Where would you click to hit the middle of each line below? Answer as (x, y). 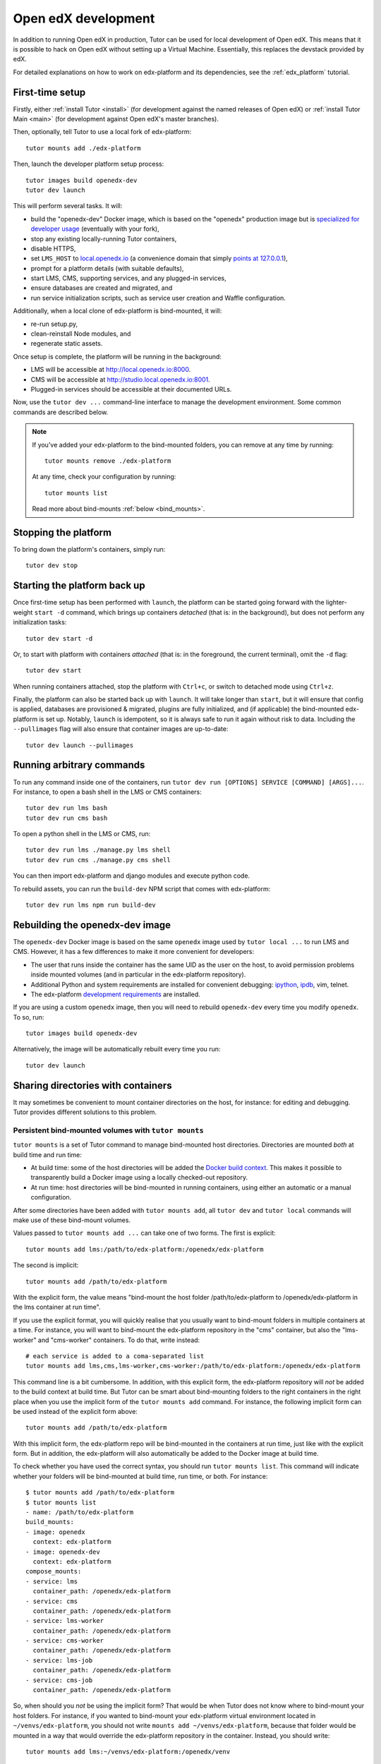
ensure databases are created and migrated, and (102, 288)
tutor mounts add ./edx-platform (83, 148)
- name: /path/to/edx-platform (80, 1512)
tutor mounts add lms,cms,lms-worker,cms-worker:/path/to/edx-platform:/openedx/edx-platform (193, 1366)
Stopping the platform (62, 532)
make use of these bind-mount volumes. (72, 1220)
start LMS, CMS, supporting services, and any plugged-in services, (128, 278)
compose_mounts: (54, 1571)
